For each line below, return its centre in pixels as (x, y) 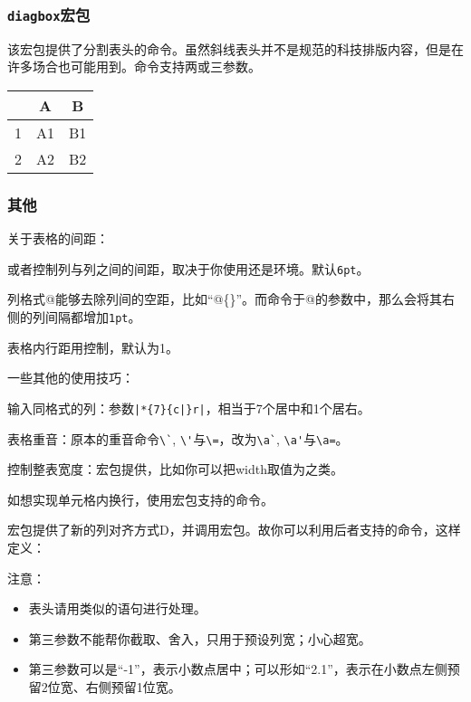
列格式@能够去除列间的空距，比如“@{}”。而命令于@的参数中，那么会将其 (225, 299)
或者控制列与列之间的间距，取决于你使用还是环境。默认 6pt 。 (188, 268)
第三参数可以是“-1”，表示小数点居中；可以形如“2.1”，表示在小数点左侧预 (244, 669)
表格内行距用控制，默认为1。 (93, 347)
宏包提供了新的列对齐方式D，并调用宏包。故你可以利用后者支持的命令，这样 (234, 530)
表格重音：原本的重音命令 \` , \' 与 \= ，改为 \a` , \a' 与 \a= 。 (178, 438)
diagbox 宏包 (49, 14)
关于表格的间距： (58, 238)
